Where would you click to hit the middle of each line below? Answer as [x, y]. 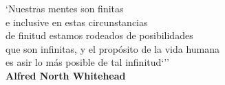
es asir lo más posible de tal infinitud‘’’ [87, 62]
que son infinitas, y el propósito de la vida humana [113, 48]
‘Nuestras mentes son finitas [65, 8]
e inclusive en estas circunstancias [77, 22]
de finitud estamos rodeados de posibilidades [99, 35]
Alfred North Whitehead [66, 75]
